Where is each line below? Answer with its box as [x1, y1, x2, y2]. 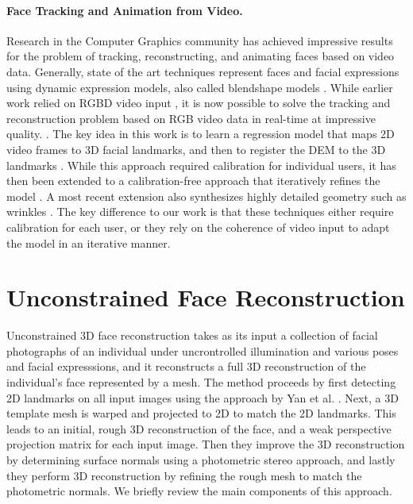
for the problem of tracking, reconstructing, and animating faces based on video [6, 48, 395, 64]
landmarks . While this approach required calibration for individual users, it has [6, 156, 396, 173]
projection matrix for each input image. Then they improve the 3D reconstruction [6, 436, 405, 452]
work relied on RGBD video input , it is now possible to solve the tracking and [6, 94, 391, 111]
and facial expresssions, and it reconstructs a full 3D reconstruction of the [6, 358, 366, 375]
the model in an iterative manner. [6, 234, 171, 251]
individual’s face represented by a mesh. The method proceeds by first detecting [6, 374, 396, 391]
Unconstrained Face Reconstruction [6, 281, 405, 314]
